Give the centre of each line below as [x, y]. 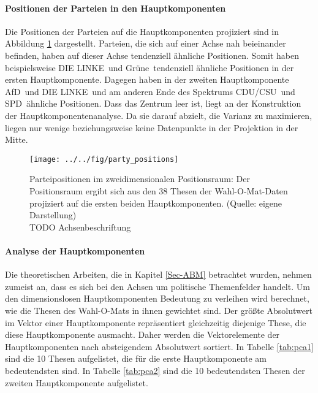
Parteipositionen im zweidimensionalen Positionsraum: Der [140, 179]
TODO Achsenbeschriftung [80, 227]
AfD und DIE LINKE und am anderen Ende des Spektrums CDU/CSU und [150, 91]
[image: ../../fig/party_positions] [104, 159]
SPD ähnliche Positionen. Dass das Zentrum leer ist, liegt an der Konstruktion [153, 103]
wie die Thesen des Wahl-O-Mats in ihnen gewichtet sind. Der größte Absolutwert [159, 310]
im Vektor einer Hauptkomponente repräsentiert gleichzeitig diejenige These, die [156, 322]
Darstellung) [53, 215]
